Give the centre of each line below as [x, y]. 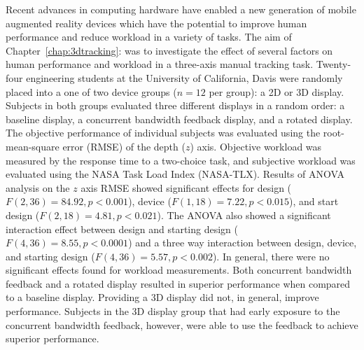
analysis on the [38, 187]
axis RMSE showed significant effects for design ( [186, 187]
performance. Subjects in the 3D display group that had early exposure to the [173, 311]
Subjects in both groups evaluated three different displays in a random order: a [175, 105]
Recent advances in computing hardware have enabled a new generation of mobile [181, 9]
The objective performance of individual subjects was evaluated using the [163, 133]
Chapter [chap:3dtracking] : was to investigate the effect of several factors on [169, 50]
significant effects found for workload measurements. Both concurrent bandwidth [179, 270]
